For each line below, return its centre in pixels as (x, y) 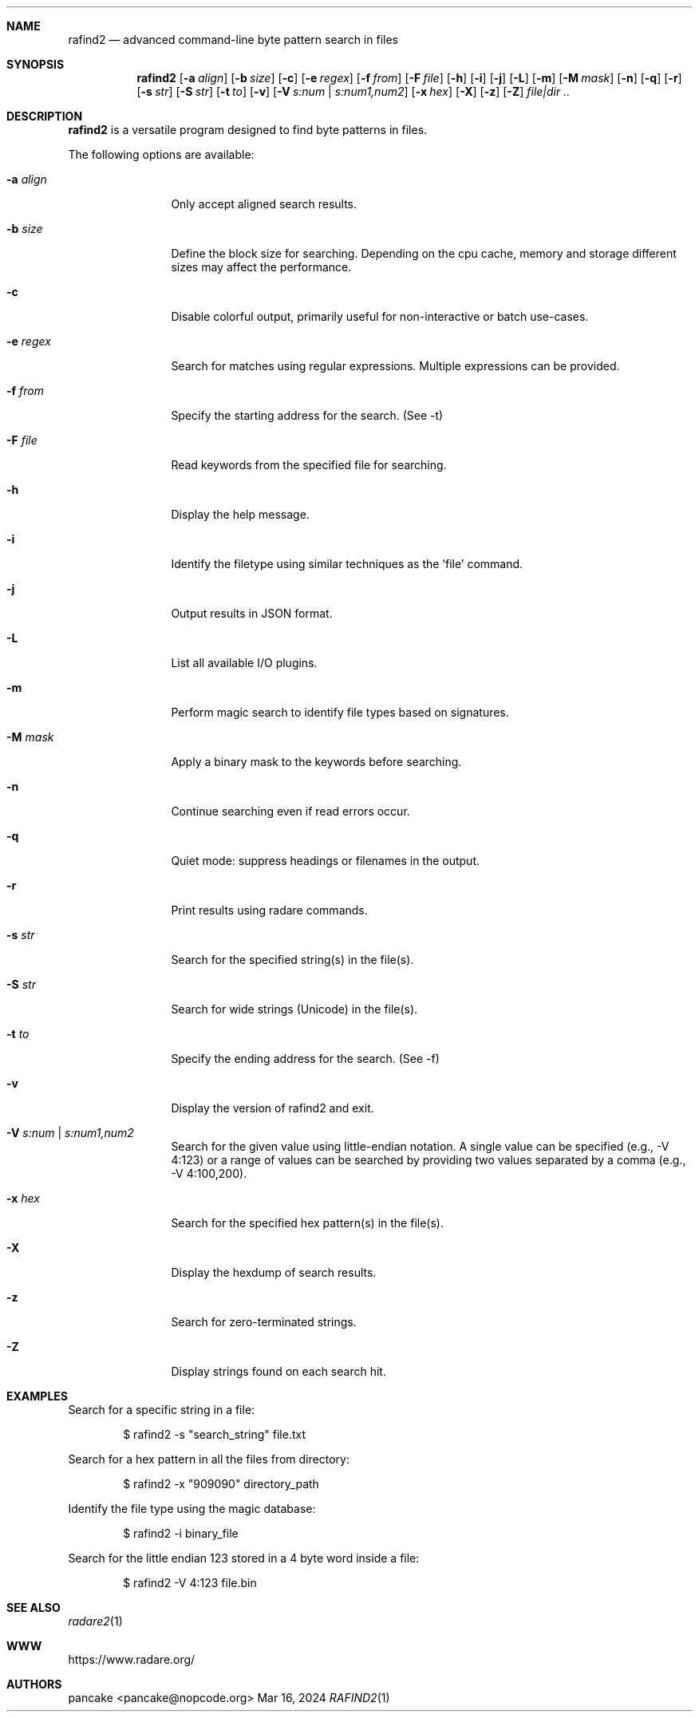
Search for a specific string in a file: (162, 1410)
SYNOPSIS (36, 64)
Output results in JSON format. (252, 613)
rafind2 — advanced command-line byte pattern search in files (233, 39)
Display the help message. (240, 514)
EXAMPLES (37, 1396)
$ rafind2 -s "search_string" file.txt (214, 1434)
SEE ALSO (34, 1607)
